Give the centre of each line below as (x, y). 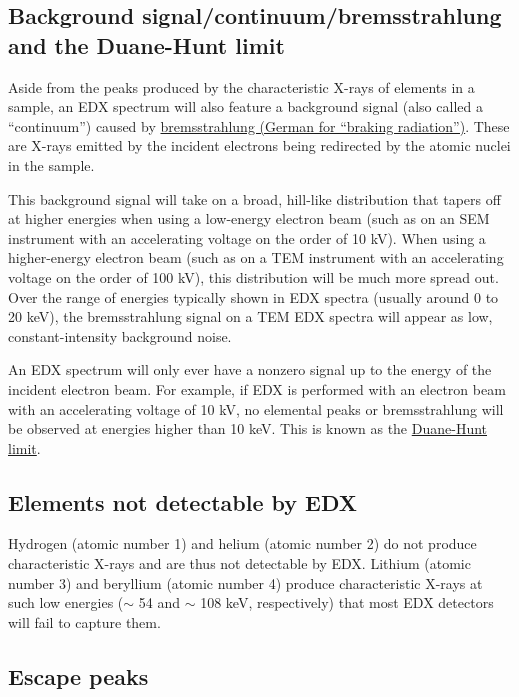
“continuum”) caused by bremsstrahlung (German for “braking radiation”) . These (259, 125)
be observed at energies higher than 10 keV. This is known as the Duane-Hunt (248, 428)
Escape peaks (78, 675)
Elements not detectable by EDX (182, 501)
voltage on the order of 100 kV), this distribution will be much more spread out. (253, 276)
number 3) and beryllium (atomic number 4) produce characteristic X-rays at (245, 582)
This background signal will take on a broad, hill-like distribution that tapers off (254, 198)
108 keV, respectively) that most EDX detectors (347, 602)
